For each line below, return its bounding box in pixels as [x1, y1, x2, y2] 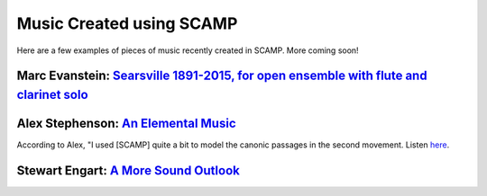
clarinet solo [16, 86, 89, 102]
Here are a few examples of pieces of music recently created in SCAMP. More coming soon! [16, 45, 360, 56]
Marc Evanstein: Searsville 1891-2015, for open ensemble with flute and [16, 68, 427, 84]
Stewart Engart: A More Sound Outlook [16, 163, 241, 178]
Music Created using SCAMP [16, 13, 238, 33]
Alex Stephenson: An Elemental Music [16, 115, 236, 130]
